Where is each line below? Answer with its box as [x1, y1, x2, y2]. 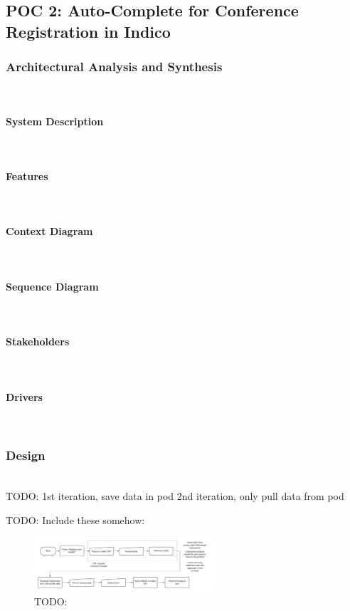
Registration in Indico [6, 20, 171, 42]
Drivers [6, 389, 43, 404]
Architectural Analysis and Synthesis [6, 58, 223, 75]
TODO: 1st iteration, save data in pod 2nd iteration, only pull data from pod [6, 489, 344, 503]
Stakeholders [6, 334, 70, 349]
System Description [6, 113, 104, 128]
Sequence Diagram [6, 278, 99, 293]
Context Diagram [6, 224, 93, 239]
